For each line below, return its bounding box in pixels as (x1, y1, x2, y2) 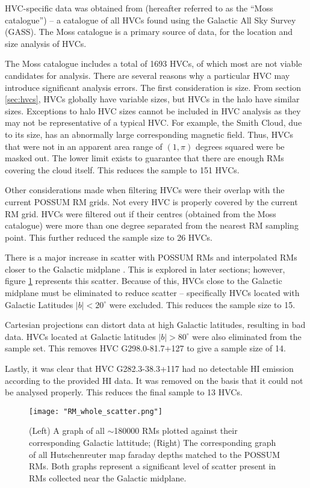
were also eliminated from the (192, 330, 302, 342)
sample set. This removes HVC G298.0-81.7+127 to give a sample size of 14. (5, 342, 286, 354)
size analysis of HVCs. (5, 37, 87, 49)
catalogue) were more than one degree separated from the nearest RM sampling (5, 219, 299, 232)
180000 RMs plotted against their (114, 424, 238, 437)
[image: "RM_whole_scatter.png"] (29, 407, 163, 416)
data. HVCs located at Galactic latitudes (5, 330, 156, 342)
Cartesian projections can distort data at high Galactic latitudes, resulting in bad (5, 318, 306, 331)
